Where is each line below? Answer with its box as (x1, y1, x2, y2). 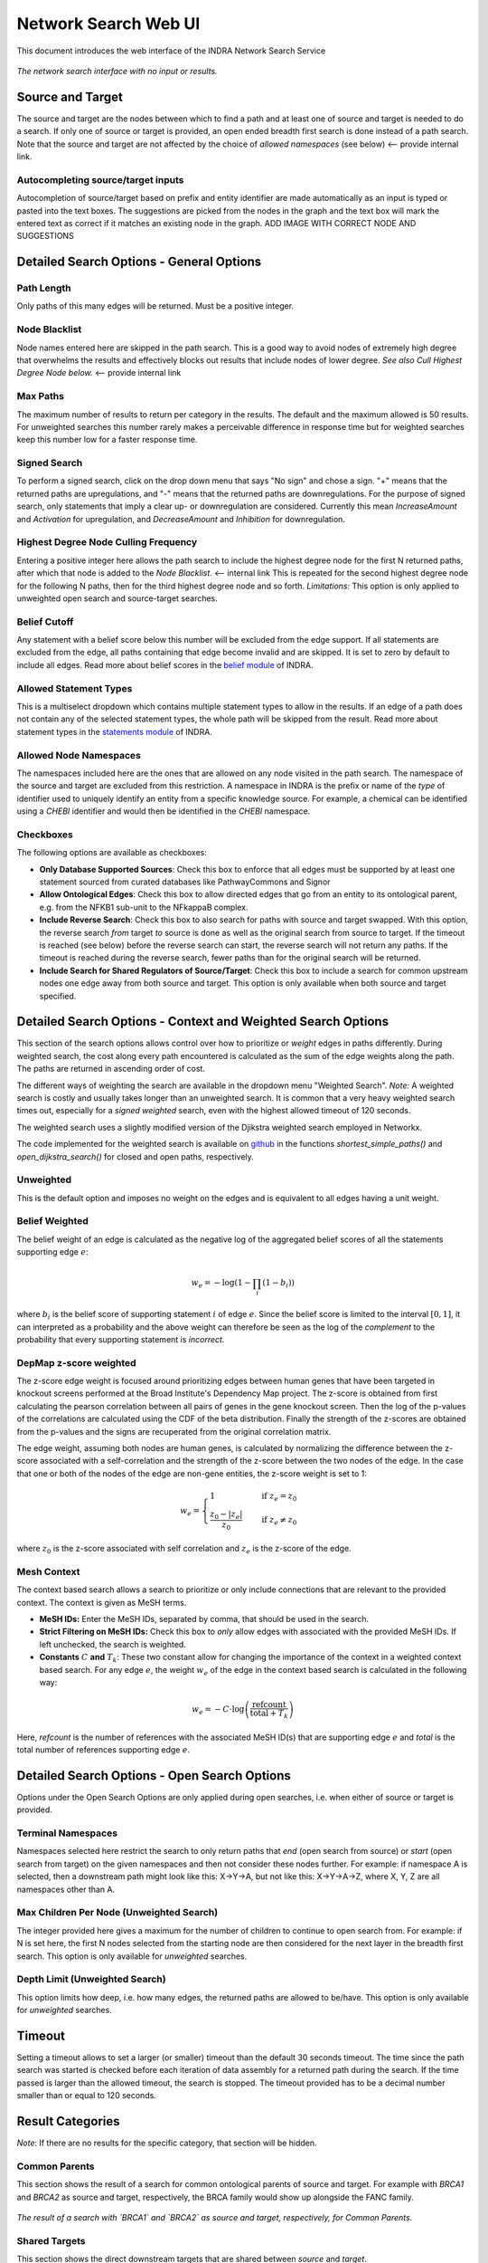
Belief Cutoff (16, 616, 74, 628)
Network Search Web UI (16, 14, 201, 33)
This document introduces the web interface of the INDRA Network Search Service (16, 45, 326, 56)
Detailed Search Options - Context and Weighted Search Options (16, 1014, 389, 1029)
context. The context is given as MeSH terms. (16, 1597, 187, 1608)
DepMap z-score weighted (16, 1356, 136, 1369)
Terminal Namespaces (16, 1827, 117, 1839)
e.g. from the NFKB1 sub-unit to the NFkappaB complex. (39, 902, 249, 912)
